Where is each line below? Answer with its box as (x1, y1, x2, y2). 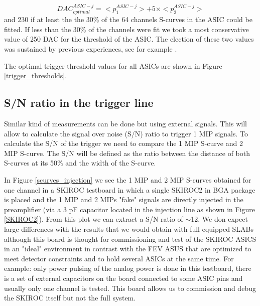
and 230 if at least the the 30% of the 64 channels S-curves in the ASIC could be (4, 14, 252, 25)
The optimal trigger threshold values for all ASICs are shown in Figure (4, 60, 222, 71)
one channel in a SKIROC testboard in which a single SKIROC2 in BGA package (4, 184, 255, 195)
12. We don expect (191, 214, 248, 224)
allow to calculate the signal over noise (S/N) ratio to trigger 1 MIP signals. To (4, 128, 248, 138)
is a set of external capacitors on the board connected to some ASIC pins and (4, 272, 243, 283)
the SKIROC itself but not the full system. (4, 292, 136, 303)
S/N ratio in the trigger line (4, 95, 154, 110)
